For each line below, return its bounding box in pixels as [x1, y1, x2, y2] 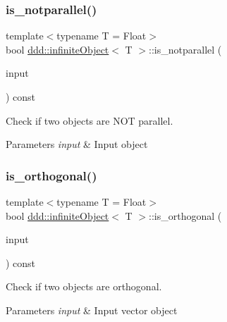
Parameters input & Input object [6, 137, 148, 151]
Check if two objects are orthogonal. [6, 279, 162, 294]
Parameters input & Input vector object [6, 302, 178, 317]
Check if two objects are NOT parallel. [6, 113, 173, 128]
